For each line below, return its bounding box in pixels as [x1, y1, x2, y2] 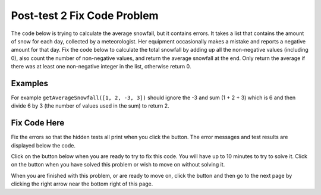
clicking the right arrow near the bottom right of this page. [11, 180, 153, 187]
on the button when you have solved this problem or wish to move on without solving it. [11, 161, 225, 168]
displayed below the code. [11, 141, 76, 149]
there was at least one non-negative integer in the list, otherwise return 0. [11, 63, 191, 70]
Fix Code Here [11, 118, 65, 128]
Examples [11, 78, 49, 89]
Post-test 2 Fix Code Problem [11, 9, 159, 22]
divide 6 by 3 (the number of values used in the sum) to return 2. [11, 102, 169, 109]
